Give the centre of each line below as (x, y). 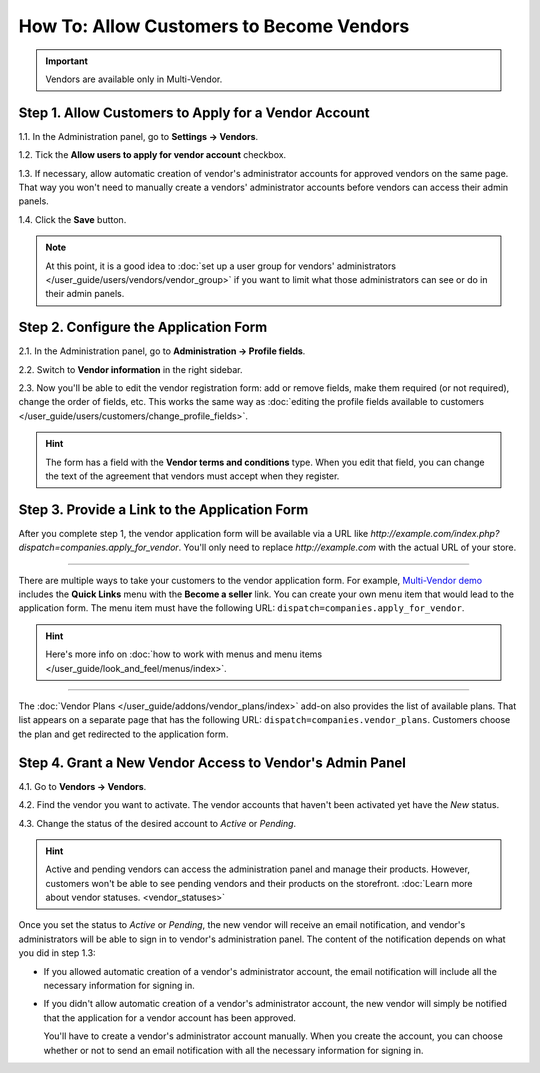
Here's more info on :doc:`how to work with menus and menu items (184, 654)
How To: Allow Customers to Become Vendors (214, 26)
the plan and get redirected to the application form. (123, 734)
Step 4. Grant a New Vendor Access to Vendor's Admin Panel (212, 762)
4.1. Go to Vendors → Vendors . (82, 786)
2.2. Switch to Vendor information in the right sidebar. (130, 369)
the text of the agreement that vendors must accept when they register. (192, 476)
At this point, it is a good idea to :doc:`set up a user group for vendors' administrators (221, 266)
